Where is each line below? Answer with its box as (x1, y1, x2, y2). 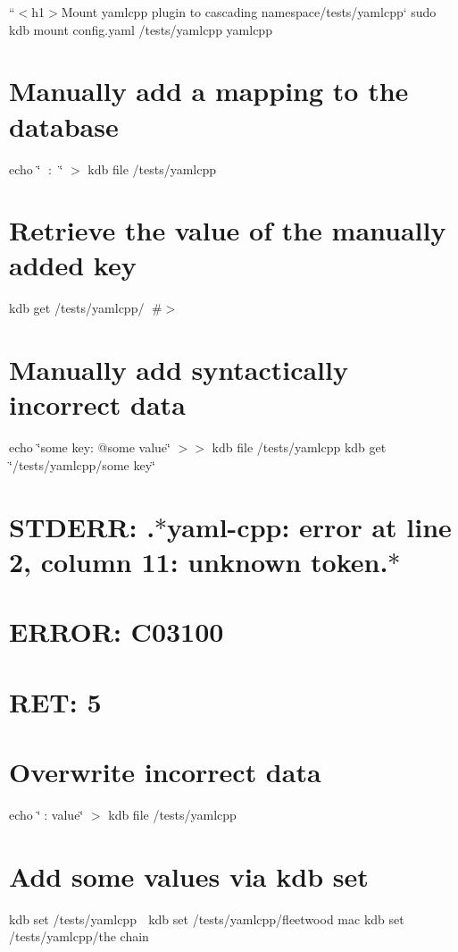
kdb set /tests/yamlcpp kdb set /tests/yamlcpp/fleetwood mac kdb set (9, 909, 404, 928)
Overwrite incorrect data (9, 754, 321, 789)
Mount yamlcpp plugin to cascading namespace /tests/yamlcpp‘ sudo (61, 3, 437, 21)
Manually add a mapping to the (9, 72, 409, 109)
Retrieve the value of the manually (9, 212, 446, 249)
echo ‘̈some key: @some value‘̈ (9, 438, 171, 457)
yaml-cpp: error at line (167, 508, 452, 544)
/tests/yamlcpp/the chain (9, 927, 149, 946)
